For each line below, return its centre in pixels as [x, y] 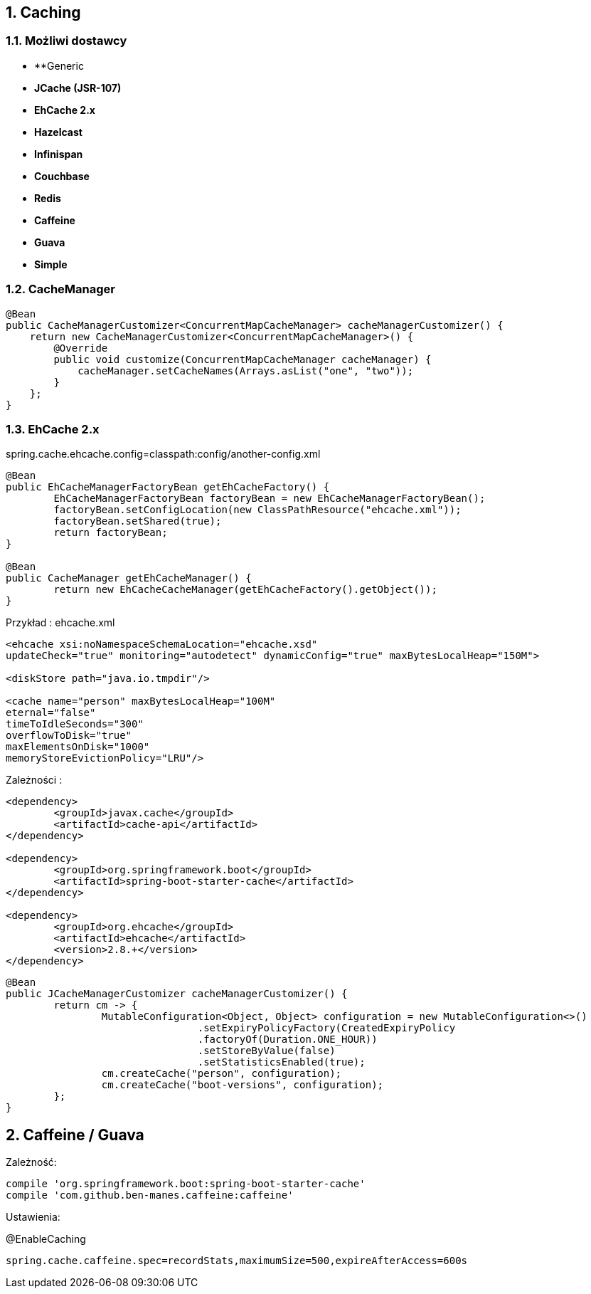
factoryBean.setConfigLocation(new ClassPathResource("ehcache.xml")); [257, 510]
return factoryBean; [111, 533]
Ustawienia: [33, 1217]
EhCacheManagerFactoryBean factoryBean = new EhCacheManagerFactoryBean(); [270, 499]
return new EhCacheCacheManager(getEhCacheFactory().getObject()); [245, 590]
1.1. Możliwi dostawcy [66, 41]
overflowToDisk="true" [69, 736]
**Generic [59, 65]
